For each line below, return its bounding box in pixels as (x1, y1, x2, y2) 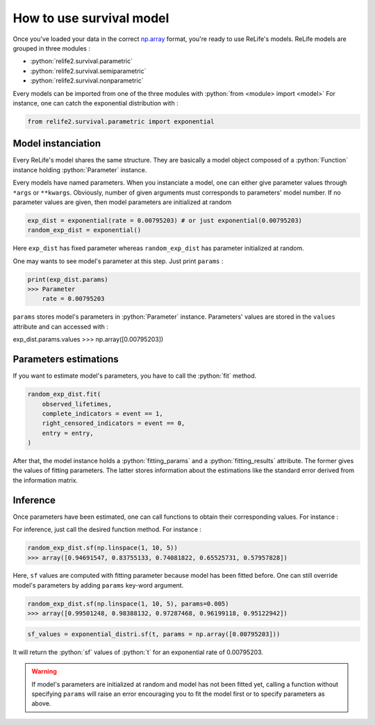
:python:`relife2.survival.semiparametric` (30, 67, 147, 75)
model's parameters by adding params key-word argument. (12, 581, 184, 590)
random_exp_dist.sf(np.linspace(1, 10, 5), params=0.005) (27, 599, 229, 608)
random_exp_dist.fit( (27, 390, 101, 399)
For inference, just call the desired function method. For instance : (12, 525, 201, 534)
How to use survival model (12, 10, 169, 26)
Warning (31, 667, 57, 676)
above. (31, 699, 51, 708)
